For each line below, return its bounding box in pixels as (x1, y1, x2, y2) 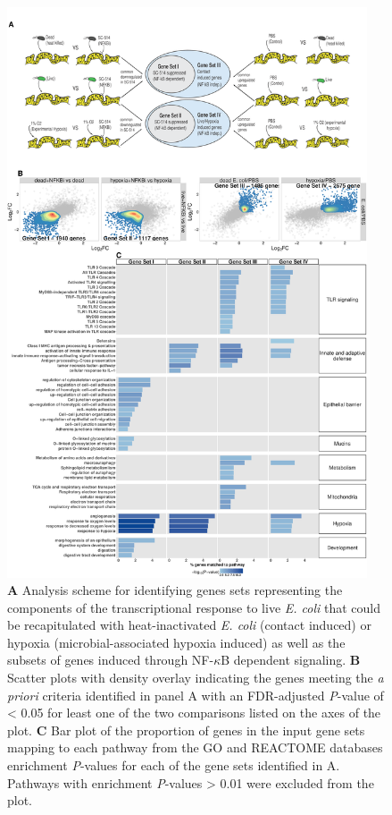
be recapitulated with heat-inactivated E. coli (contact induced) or (7, 615, 371, 634)
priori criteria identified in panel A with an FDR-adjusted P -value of (7, 685, 384, 704)
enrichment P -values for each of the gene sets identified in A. (7, 756, 340, 775)
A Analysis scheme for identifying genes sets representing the (7, 581, 343, 599)
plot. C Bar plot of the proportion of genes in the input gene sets (7, 720, 365, 739)
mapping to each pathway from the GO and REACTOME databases (7, 738, 383, 757)
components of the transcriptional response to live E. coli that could (7, 598, 381, 616)
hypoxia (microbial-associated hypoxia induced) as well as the (7, 632, 346, 651)
